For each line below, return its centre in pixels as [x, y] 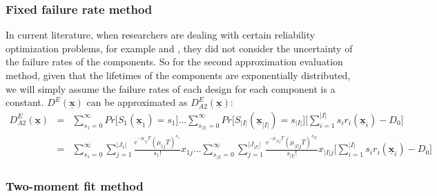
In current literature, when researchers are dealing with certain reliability [161, 35]
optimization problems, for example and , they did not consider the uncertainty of [179, 48]
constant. [25, 102]
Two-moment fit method [75, 185]
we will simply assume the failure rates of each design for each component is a [171, 88]
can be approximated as [137, 102]
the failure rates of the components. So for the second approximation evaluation [174, 62]
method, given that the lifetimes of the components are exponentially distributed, [178, 75]
